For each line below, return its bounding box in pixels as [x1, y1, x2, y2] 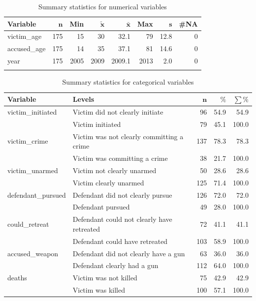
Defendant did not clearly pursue [72, 189, 172, 200]
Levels [72, 94, 95, 104]
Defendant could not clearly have [72, 214, 172, 224]
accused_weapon [7, 248, 59, 258]
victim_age [7, 31, 42, 41]
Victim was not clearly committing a [72, 131, 184, 141]
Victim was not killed [72, 272, 137, 283]
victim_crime [7, 136, 48, 146]
